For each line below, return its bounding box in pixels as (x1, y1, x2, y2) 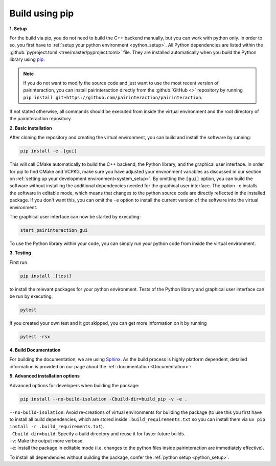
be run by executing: (9, 293, 53, 299)
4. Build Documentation (9, 347, 61, 353)
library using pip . (9, 56, 45, 62)
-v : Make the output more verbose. (9, 438, 84, 444)
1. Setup (9, 26, 27, 32)
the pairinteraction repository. (9, 116, 72, 122)
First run (9, 259, 28, 265)
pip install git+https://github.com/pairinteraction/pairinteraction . (23, 94, 203, 100)
